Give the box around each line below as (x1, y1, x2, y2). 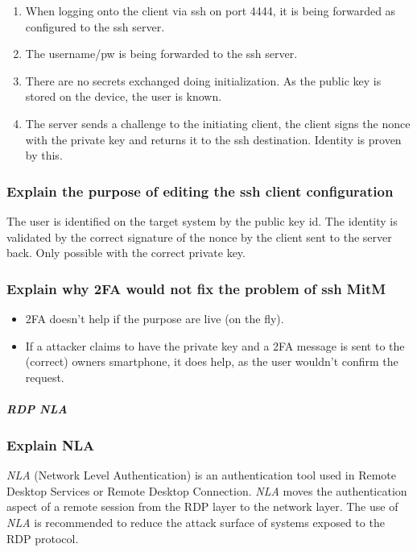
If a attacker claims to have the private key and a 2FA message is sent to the (25, 337, 405, 354)
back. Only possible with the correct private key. (6, 244, 246, 261)
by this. (25, 147, 63, 164)
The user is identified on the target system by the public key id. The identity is (6, 212, 398, 229)
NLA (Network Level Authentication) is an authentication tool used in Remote (6, 467, 396, 484)
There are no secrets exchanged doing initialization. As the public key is (25, 72, 382, 89)
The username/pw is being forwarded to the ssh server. (25, 45, 298, 62)
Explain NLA (6, 434, 95, 454)
